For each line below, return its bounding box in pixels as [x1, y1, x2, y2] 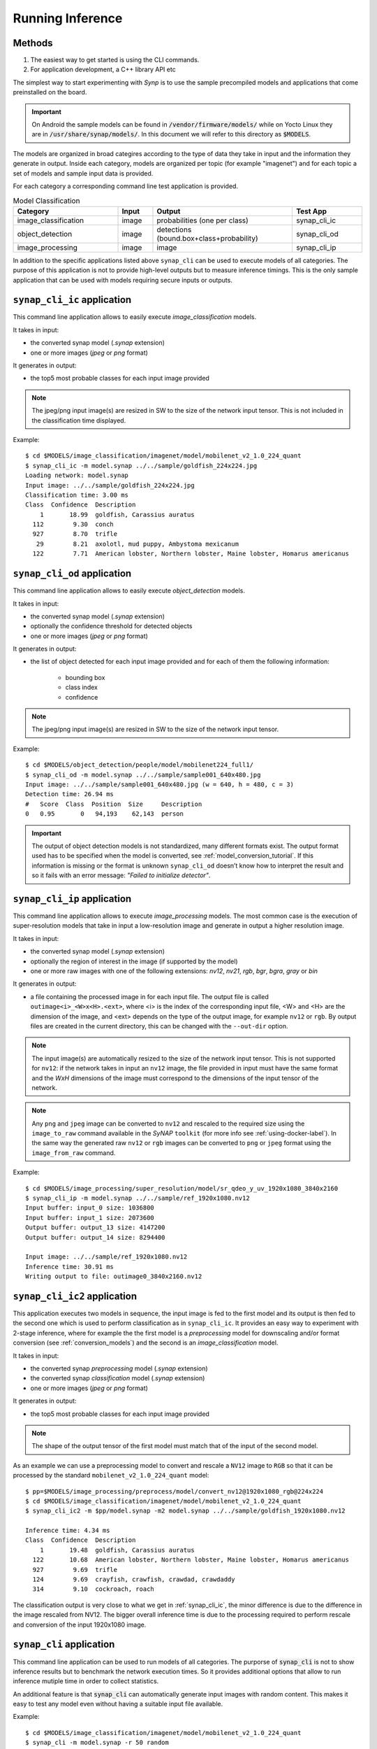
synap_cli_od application [13, 567, 132, 580]
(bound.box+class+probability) [156, 233, 258, 243]
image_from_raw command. [31, 1148, 116, 1157]
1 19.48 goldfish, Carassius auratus [39, 1546, 195, 1554]
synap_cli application [13, 1638, 115, 1650]
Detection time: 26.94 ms [25, 791, 114, 798]
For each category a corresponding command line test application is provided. [13, 182, 239, 190]
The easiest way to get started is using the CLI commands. [30, 56, 200, 64]
